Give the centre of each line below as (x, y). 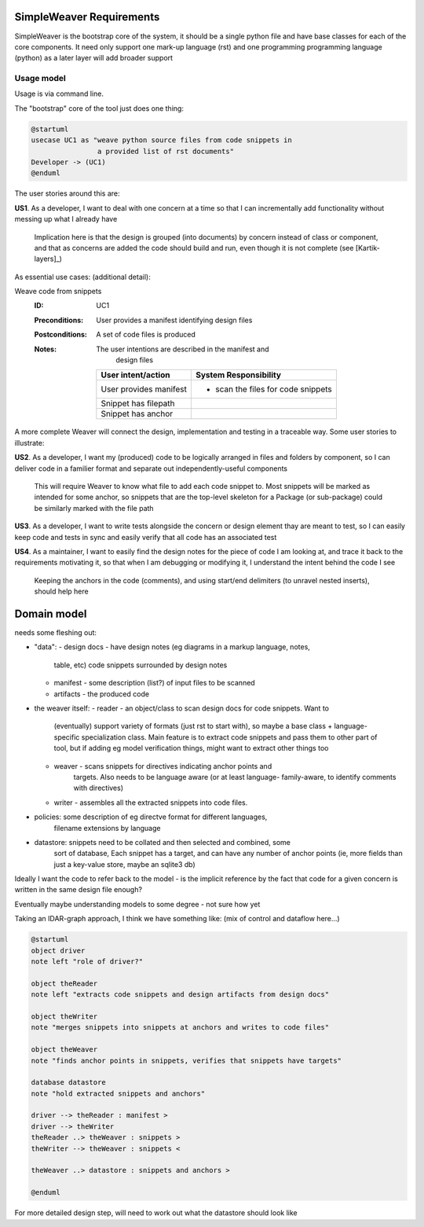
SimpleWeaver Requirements (87, 17)
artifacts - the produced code (101, 694)
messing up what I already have (66, 219)
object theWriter (64, 1016)
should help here (62, 591)
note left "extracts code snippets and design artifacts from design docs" (180, 995)
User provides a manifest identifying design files (174, 320)
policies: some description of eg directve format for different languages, (151, 817)
